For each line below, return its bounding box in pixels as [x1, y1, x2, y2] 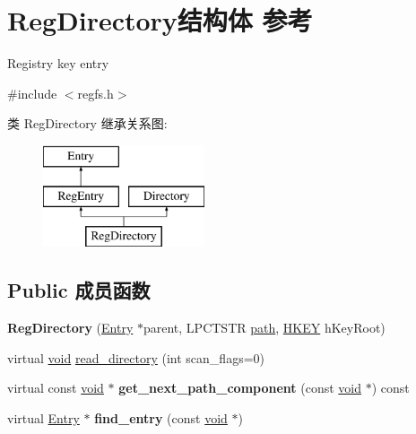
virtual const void [7, 378, 104, 397]
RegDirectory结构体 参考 [7, 2, 313, 39]
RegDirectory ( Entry [7, 318, 134, 337]
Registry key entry [7, 54, 109, 73]
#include [7, 83, 57, 102]
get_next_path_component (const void [118, 378, 362, 397]
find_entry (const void [94, 408, 228, 427]
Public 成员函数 [7, 276, 151, 304]
